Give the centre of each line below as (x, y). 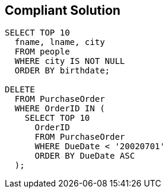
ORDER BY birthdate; (62, 71)
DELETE (20, 90)
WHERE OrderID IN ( (60, 109)
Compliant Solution (63, 10)
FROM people (42, 52)
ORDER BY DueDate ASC (85, 156)
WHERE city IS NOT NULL (70, 61)
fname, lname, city (60, 42)
